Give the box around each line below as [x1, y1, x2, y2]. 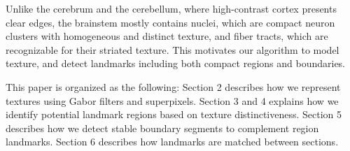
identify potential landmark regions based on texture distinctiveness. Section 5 [6, 107, 342, 122]
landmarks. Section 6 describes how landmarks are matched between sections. [6, 134, 339, 149]
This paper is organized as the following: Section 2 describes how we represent [6, 79, 341, 94]
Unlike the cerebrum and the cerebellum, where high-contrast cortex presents [6, 1, 337, 15]
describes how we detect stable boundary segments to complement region [6, 120, 319, 135]
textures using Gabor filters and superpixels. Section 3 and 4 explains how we [6, 93, 339, 108]
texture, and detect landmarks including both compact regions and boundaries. [6, 56, 345, 71]
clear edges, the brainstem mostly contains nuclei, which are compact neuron [6, 15, 335, 29]
